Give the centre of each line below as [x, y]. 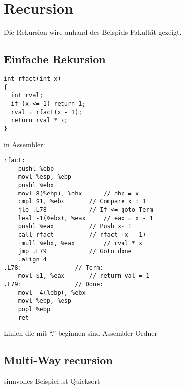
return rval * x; [39, 120]
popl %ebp [34, 309]
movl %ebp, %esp [45, 301]
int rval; [27, 96]
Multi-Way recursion [58, 360]
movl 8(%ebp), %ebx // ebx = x [79, 193]
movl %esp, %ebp [45, 177]
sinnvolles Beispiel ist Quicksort [52, 381]
